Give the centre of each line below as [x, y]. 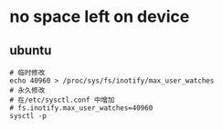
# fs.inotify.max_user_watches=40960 [81, 108]
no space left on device [100, 17]
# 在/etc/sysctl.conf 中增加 [62, 100]
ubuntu [31, 50]
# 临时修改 [27, 73]
